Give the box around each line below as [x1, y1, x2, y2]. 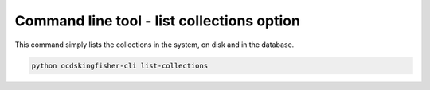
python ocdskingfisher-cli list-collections [31, 61, 209, 70]
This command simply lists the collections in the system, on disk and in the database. [14, 40, 295, 49]
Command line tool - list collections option [14, 12, 300, 29]
